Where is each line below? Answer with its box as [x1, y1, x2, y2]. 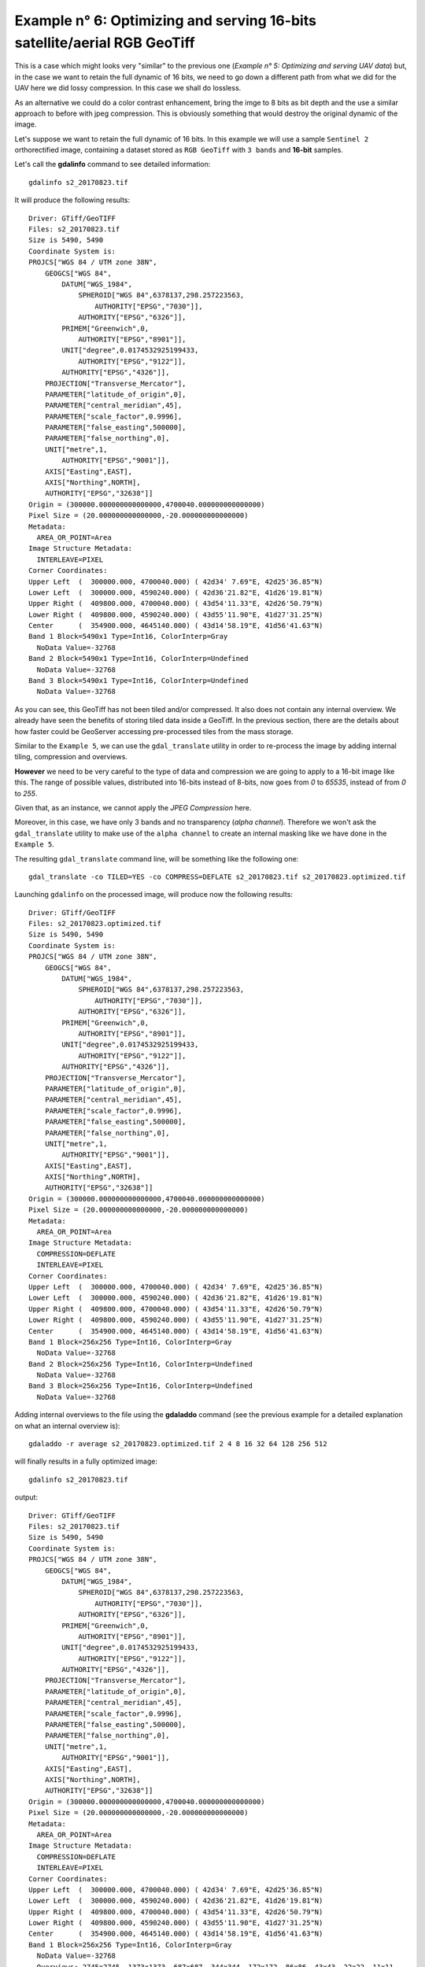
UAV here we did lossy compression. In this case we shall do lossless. [14, 83, 242, 93]
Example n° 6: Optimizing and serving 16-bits [14, 12, 316, 29]
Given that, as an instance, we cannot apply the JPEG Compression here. [14, 803, 252, 812]
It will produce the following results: [14, 195, 131, 205]
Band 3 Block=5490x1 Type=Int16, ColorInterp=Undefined [28, 677, 249, 685]
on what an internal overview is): [14, 1421, 120, 1430]
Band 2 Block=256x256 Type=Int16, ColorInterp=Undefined [28, 1360, 253, 1368]
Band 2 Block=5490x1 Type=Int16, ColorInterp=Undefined [28, 654, 249, 663]
